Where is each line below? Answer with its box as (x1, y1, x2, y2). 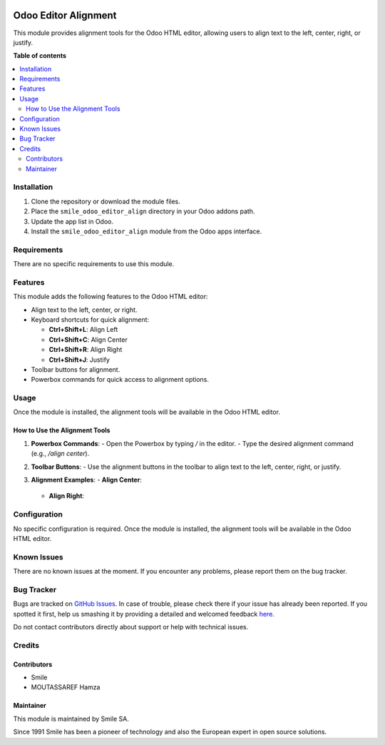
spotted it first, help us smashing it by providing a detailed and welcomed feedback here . (13, 609, 274, 618)
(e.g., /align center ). (31, 450, 90, 458)
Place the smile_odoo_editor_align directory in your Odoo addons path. (31, 207, 255, 216)
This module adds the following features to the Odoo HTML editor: (13, 293, 208, 301)
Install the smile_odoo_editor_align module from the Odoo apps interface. (31, 227, 262, 235)
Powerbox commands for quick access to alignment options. (31, 375, 210, 384)
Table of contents (13, 51, 67, 60)
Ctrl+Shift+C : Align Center (48, 335, 128, 344)
